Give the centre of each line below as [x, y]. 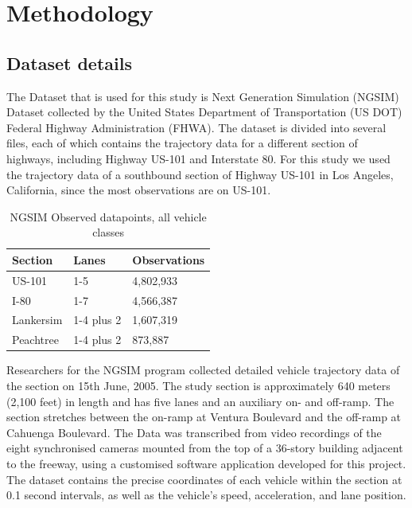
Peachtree [35, 340]
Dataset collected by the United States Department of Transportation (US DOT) [204, 112]
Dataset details [69, 63]
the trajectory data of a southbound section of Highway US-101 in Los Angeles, [200, 174]
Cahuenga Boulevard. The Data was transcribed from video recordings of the [194, 432]
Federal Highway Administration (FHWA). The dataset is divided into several [196, 127]
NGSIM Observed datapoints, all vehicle [108, 216]
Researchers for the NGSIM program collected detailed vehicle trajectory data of [203, 370]
